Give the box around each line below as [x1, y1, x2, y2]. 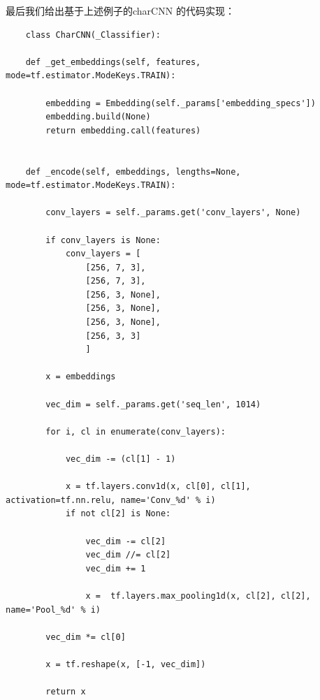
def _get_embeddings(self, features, [25, 57, 201, 67]
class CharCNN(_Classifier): [25, 29, 161, 40]
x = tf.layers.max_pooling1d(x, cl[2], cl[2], [85, 590, 311, 601]
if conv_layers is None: [45, 235, 161, 245]
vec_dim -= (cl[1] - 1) [65, 454, 176, 464]
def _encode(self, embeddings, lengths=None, [25, 166, 241, 177]
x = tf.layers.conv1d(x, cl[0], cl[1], [65, 481, 251, 492]
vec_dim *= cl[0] [45, 632, 126, 642]
